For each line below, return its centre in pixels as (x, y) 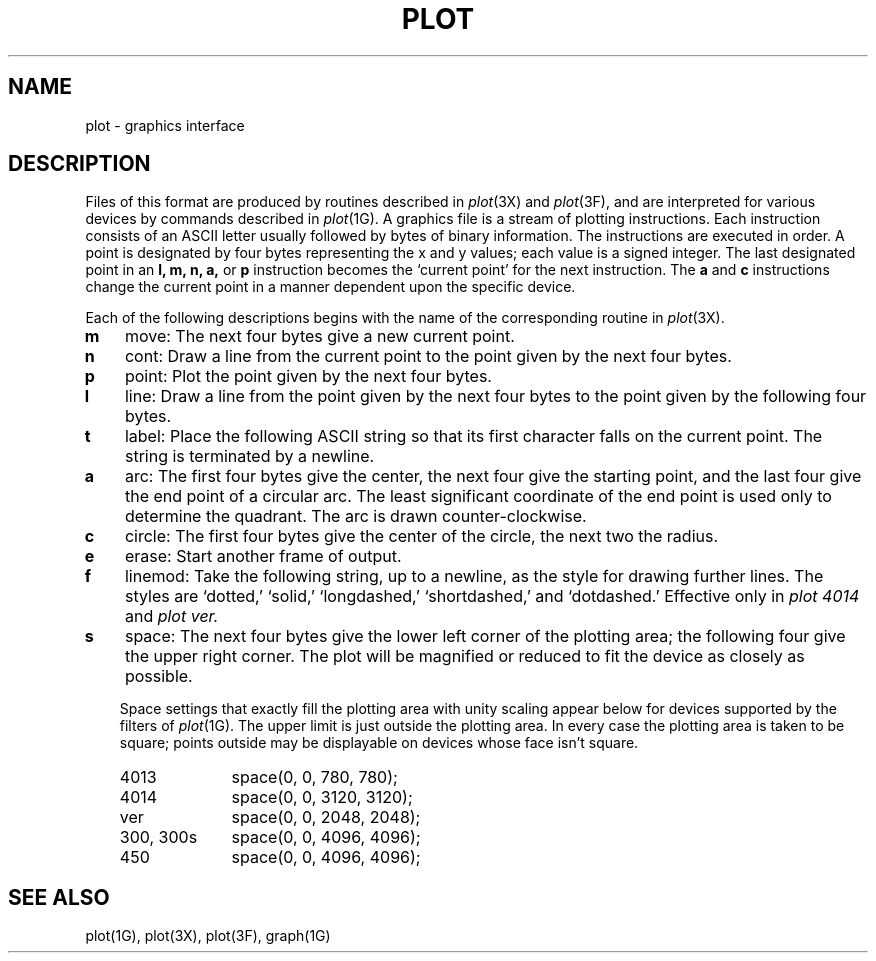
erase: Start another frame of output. (263, 556)
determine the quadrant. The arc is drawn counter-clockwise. (355, 516)
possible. (158, 676)
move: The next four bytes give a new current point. (319, 336)
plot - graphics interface (165, 125)
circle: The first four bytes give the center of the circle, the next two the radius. (421, 536)
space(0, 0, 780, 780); (314, 777)
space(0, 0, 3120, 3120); (322, 797)
